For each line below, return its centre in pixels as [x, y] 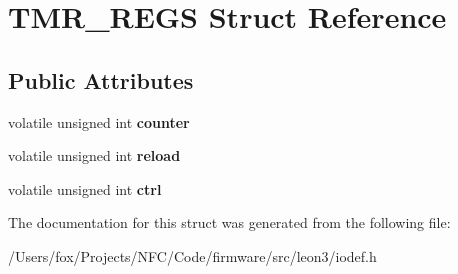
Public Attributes [101, 79]
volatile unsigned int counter [99, 121]
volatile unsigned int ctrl [85, 188]
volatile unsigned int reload [94, 155]
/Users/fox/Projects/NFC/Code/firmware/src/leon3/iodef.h [192, 255]
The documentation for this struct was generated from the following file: [229, 222]
